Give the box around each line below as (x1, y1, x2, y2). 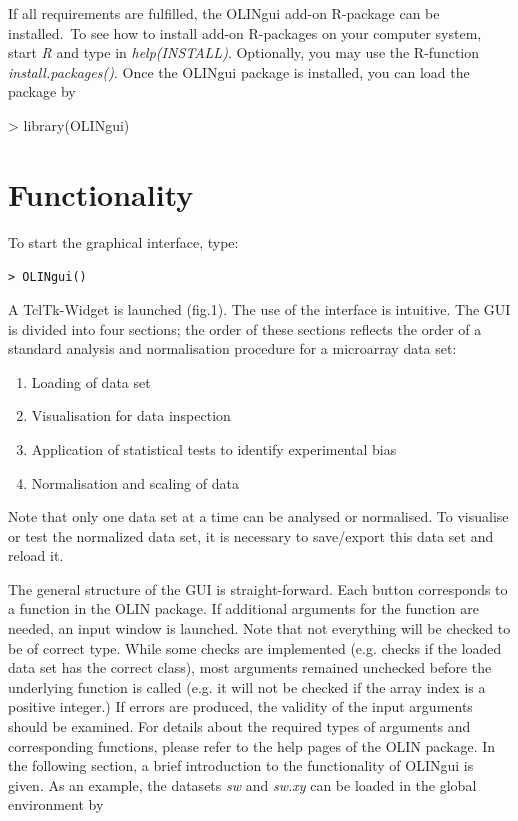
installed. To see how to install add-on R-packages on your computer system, (8, 22, 482, 43)
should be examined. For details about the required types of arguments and (8, 716, 471, 737)
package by (8, 81, 76, 102)
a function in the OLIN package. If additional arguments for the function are (8, 598, 479, 619)
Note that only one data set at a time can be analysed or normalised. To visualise (8, 506, 509, 527)
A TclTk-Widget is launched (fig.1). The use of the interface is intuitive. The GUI (8, 298, 511, 319)
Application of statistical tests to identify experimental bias (31, 438, 397, 459)
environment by (8, 794, 104, 815)
